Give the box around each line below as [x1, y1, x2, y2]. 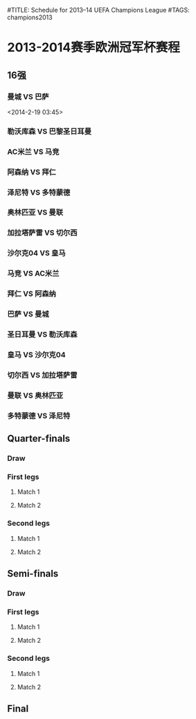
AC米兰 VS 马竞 [7, 147, 60, 157]
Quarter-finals [7, 433, 71, 445]
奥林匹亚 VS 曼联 [7, 208, 64, 218]
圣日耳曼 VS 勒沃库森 [7, 330, 78, 339]
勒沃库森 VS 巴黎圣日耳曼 [7, 126, 92, 136]
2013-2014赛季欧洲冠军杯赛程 [7, 39, 180, 55]
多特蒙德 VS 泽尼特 [7, 411, 71, 420]
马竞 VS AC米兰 [7, 269, 60, 278]
